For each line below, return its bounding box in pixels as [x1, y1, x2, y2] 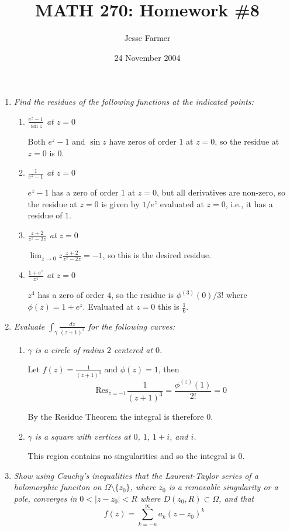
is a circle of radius [34, 343, 104, 355]
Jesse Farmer [124, 32, 171, 44]
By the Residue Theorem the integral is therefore [27, 410, 204, 423]
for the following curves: [88, 320, 175, 332]
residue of [27, 209, 63, 221]
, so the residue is [111, 289, 174, 301]
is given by [101, 197, 140, 210]
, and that [219, 492, 254, 505]
